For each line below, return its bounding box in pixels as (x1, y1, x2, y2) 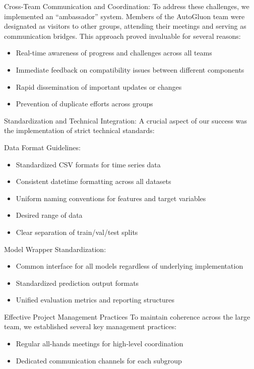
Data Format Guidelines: (4, 142, 81, 152)
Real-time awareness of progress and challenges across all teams (16, 47, 212, 58)
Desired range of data (16, 210, 83, 220)
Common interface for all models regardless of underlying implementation (16, 261, 243, 271)
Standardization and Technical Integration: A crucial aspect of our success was (4, 115, 247, 126)
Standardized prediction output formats (16, 277, 139, 288)
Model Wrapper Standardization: (4, 243, 106, 254)
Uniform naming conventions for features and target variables (16, 193, 206, 203)
